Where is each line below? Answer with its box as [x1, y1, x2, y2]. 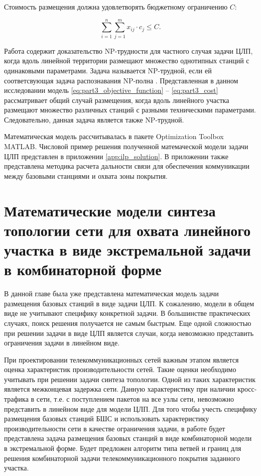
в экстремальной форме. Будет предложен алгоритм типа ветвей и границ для [4, 443, 241, 453]
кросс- [237, 384, 257, 394]
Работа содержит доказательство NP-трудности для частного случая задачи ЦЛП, [4, 45, 253, 56]
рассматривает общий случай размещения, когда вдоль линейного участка [4, 94, 229, 105]
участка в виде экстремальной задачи [4, 240, 251, 260]
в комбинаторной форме [4, 259, 162, 280]
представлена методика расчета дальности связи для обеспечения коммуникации [4, 161, 249, 171]
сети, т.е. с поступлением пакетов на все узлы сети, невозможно [36, 394, 234, 404]
